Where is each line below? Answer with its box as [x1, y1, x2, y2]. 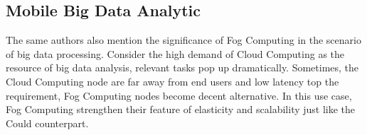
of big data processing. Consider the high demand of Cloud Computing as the [6, 46, 345, 61]
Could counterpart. [6, 115, 89, 130]
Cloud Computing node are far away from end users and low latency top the [6, 74, 339, 88]
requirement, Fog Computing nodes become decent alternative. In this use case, [6, 88, 352, 102]
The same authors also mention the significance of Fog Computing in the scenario [6, 33, 361, 47]
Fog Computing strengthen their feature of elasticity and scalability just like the [6, 102, 356, 117]
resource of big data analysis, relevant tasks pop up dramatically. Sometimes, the [6, 60, 359, 75]
